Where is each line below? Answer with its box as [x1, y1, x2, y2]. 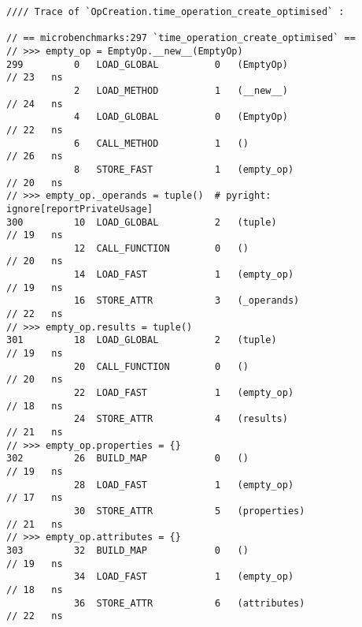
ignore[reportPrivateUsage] [6, 203, 153, 215]
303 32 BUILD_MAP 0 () [6, 544, 249, 556]
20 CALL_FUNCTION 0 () [73, 360, 249, 372]
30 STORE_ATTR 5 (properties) [73, 505, 305, 517]
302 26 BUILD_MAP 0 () [6, 453, 249, 465]
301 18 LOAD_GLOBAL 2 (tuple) [6, 334, 277, 346]
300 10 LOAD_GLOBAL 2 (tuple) [6, 216, 277, 228]
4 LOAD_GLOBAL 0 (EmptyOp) [73, 111, 288, 123]
